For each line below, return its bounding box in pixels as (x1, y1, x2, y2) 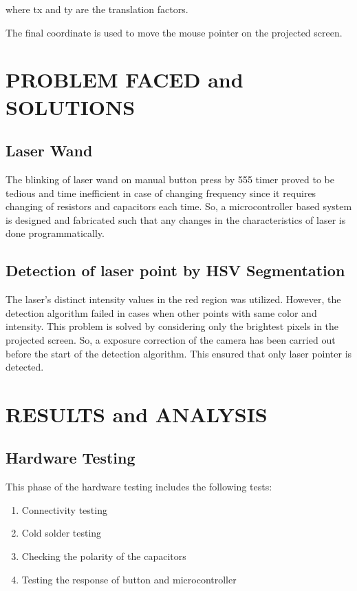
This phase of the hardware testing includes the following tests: (6, 479, 272, 494)
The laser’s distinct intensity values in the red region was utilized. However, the (6, 292, 341, 307)
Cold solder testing (21, 526, 102, 540)
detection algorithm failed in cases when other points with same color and (6, 305, 317, 320)
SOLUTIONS (6, 92, 136, 121)
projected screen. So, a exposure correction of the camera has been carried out (6, 332, 336, 346)
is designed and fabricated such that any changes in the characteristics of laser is (6, 212, 346, 227)
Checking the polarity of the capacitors (21, 549, 186, 563)
